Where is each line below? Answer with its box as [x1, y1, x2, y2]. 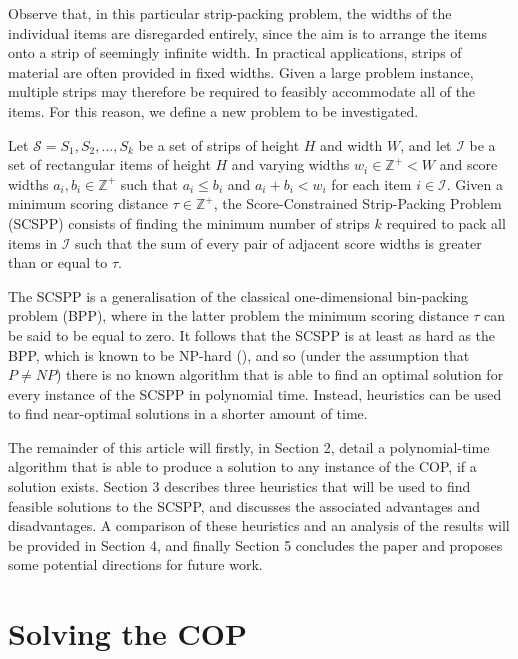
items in [8, 232, 58, 253]
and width [320, 134, 383, 155]
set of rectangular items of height [8, 154, 211, 175]
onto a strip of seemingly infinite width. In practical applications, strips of [8, 42, 462, 63]
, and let [400, 134, 452, 155]
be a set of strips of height [138, 134, 300, 155]
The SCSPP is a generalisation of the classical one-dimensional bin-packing [8, 285, 469, 306]
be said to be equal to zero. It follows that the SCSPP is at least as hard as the [8, 324, 496, 345]
